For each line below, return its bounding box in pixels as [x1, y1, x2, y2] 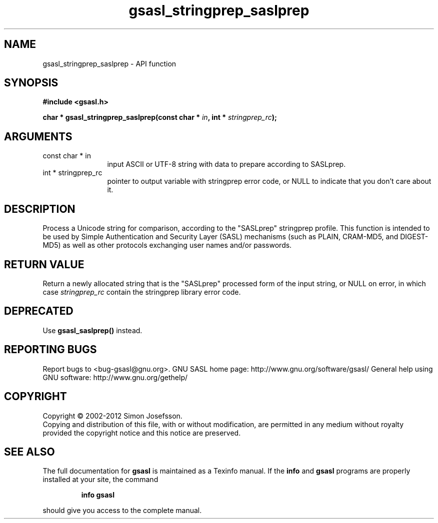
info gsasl [81, 491, 114, 500]
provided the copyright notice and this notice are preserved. [42, 428, 241, 437]
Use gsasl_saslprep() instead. [42, 326, 142, 335]
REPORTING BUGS [4, 343, 97, 356]
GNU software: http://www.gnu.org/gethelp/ [42, 373, 188, 382]
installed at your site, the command [42, 475, 158, 484]
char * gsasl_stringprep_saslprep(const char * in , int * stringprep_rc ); [42, 113, 277, 122]
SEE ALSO [4, 445, 55, 458]
